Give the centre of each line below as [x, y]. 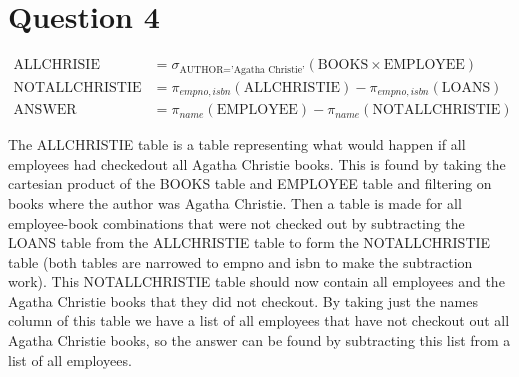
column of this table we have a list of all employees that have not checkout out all [259, 320]
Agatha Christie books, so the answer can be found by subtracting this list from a [259, 340]
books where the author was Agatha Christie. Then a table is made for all [235, 202]
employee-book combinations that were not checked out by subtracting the [236, 222]
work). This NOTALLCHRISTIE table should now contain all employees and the [256, 281]
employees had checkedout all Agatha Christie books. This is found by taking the [257, 163]
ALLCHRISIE [56, 65]
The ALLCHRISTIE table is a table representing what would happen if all [237, 144]
